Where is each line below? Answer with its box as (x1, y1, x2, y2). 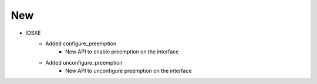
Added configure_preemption (45, 40, 117, 47)
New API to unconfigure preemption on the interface (65, 68, 192, 75)
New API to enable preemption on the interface (65, 48, 179, 55)
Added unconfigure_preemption (45, 59, 123, 66)
